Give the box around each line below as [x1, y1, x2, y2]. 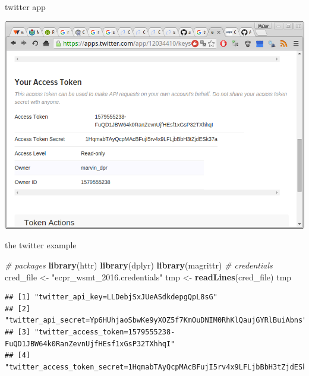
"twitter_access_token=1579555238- [34, 327, 175, 336]
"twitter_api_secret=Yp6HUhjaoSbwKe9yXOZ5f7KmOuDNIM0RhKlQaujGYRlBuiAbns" [5, 316, 307, 325]
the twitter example [5, 239, 77, 251]
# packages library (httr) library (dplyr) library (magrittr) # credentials [5, 258, 273, 271]
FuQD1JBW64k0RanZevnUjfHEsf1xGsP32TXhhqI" [5, 339, 175, 348]
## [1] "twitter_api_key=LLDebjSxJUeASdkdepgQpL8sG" [5, 293, 217, 302]
